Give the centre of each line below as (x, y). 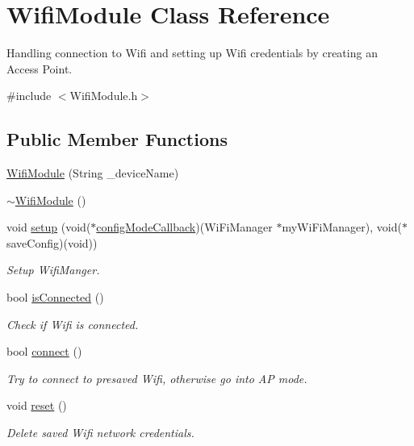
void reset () (37, 405)
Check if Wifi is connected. (73, 324)
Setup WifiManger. (53, 270)
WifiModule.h (104, 96)
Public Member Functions (117, 139)
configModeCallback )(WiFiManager (184, 227)
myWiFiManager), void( (342, 227)
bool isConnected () (55, 297)
